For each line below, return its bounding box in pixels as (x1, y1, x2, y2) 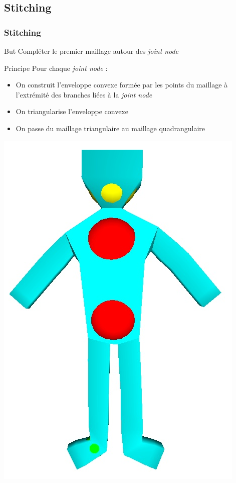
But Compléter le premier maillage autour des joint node (4, 46, 179, 56)
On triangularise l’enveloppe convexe (16, 106, 128, 117)
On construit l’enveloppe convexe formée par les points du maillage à (16, 79, 228, 90)
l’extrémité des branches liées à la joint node (16, 89, 152, 100)
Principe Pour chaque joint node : (4, 62, 108, 73)
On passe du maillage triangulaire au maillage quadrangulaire (16, 123, 205, 133)
